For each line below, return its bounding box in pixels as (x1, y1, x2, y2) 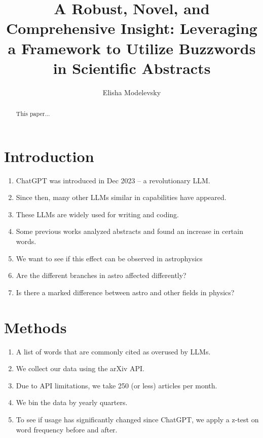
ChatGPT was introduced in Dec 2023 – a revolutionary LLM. (16, 175, 210, 185)
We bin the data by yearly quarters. (16, 397, 128, 408)
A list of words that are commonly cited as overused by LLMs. (16, 346, 211, 356)
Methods (4, 316, 67, 337)
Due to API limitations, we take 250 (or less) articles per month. (16, 380, 217, 390)
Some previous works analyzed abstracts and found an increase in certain (16, 226, 243, 236)
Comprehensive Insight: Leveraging (6, 18, 257, 38)
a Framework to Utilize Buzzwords (8, 37, 256, 58)
